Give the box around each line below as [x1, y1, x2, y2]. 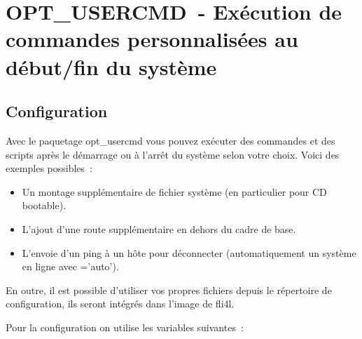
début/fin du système [6, 52, 217, 81]
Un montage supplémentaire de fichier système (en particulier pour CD [22, 184, 327, 199]
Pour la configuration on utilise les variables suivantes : [6, 319, 244, 334]
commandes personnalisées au [6, 25, 298, 53]
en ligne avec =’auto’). [22, 259, 119, 274]
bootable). [22, 198, 67, 213]
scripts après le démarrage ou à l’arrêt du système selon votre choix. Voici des [6, 147, 340, 161]
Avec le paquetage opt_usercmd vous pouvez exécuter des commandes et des [6, 133, 335, 147]
